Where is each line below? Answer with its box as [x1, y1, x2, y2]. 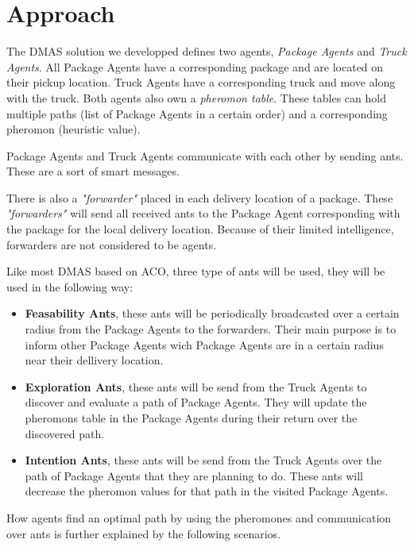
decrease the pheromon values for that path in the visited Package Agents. [25, 483, 389, 499]
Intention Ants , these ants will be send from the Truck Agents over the [25, 452, 382, 468]
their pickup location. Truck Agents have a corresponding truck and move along [6, 74, 396, 91]
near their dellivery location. [25, 352, 164, 368]
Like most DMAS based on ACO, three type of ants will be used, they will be [6, 263, 385, 279]
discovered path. [25, 425, 105, 441]
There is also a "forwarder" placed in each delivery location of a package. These [6, 189, 393, 206]
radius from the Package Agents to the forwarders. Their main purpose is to [25, 321, 397, 337]
